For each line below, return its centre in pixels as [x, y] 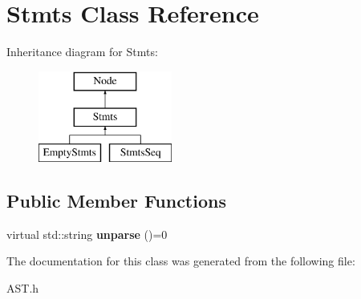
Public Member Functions [116, 201]
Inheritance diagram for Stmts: [82, 52]
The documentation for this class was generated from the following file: [181, 261]
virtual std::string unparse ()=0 [87, 234]
